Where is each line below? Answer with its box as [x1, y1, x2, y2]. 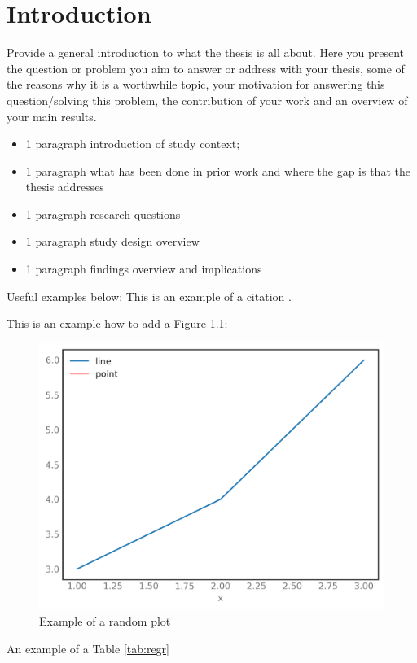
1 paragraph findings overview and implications [25, 260, 262, 277]
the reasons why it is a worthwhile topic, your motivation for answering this [7, 76, 385, 93]
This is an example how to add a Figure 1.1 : [7, 315, 228, 332]
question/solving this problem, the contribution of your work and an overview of [7, 91, 408, 108]
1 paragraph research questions [25, 205, 181, 222]
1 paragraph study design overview [25, 233, 200, 250]
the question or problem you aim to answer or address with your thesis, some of [7, 59, 405, 76]
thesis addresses [25, 178, 104, 195]
